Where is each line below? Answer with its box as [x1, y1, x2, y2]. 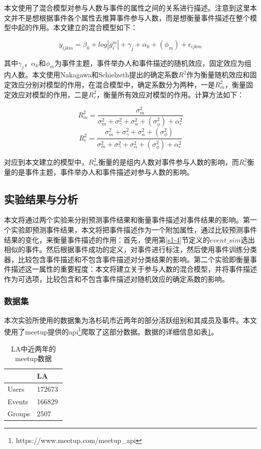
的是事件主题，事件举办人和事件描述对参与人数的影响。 [11, 166, 194, 177]
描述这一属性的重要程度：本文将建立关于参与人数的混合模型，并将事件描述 [11, 264, 257, 274]
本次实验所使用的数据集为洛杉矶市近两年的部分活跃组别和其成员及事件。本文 [4, 314, 257, 325]
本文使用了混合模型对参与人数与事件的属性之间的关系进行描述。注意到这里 [4, 3, 250, 13]
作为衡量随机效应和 [186, 69, 250, 80]
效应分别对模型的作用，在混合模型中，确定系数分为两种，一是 [11, 79, 215, 89]
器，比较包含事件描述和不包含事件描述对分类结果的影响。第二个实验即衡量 [4, 254, 250, 264]
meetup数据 [15, 353, 52, 364]
